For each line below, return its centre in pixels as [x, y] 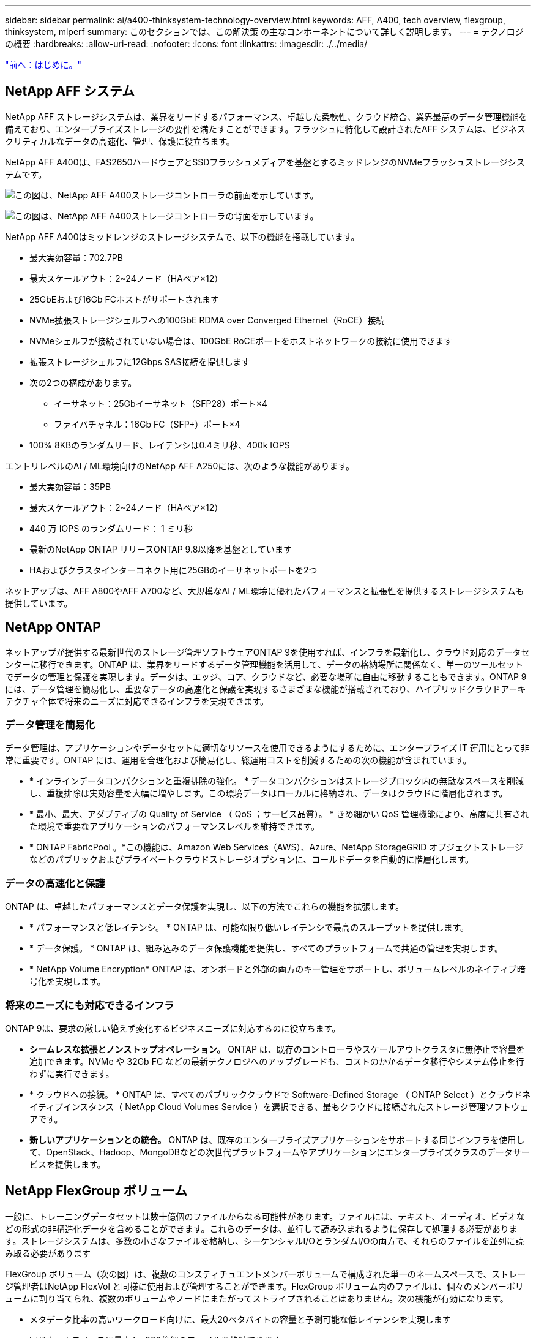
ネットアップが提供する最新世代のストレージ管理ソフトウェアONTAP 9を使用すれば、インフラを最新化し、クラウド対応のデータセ [267, 652]
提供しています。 [39, 603]
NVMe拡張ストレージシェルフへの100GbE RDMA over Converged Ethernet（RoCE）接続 [207, 320]
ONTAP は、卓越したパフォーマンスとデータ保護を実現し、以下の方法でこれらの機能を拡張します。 [204, 907]
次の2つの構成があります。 [83, 382]
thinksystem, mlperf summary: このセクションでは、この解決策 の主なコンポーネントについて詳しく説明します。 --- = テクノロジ [264, 32]
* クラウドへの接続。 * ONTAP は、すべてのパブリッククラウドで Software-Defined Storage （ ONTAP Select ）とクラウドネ [280, 1094]
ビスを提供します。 [68, 1164]
